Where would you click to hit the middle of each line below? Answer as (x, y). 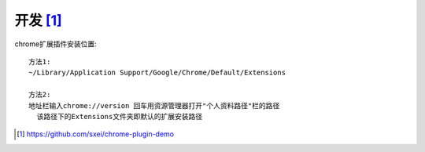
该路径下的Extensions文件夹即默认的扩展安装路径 (120, 116)
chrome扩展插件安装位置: (56, 44)
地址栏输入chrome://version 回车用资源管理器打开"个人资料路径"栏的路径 (154, 105)
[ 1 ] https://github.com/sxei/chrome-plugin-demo (96, 134)
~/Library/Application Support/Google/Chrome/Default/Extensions (157, 73)
